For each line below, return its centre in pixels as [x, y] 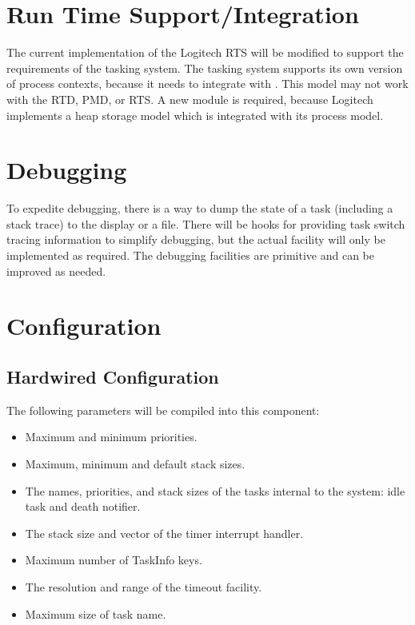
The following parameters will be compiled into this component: [163, 410]
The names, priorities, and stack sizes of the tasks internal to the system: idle [215, 490]
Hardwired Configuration [113, 376]
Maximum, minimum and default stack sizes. [135, 463]
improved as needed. [56, 271]
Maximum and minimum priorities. [111, 437]
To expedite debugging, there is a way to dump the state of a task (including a [200, 208]
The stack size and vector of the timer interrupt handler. [164, 533]
